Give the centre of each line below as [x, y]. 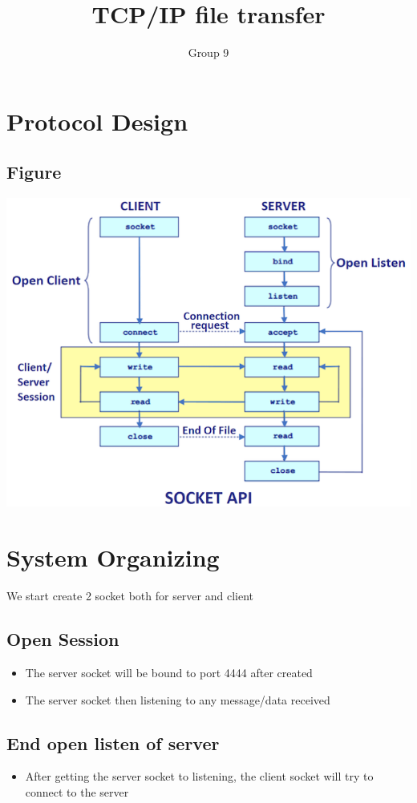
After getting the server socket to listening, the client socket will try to [199, 776]
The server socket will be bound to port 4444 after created [169, 672]
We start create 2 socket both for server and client [130, 596]
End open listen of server [113, 742]
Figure [34, 172]
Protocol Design [97, 121]
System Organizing [113, 557]
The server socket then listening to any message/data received [178, 699]
